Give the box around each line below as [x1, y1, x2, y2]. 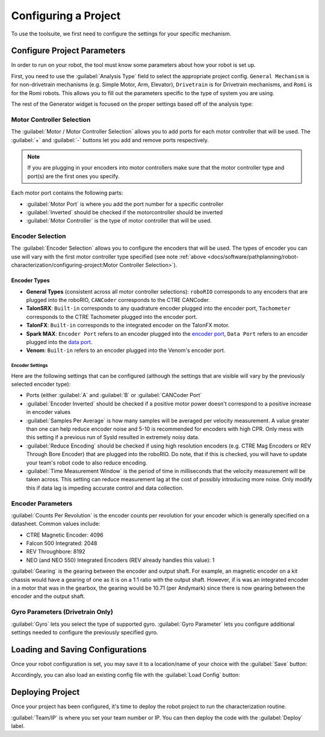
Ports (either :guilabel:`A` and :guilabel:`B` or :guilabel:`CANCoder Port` [26, 392, 202, 399]
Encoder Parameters [11, 499, 73, 508]
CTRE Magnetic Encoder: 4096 [26, 531, 104, 538]
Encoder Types [11, 277, 51, 284]
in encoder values [26, 409, 71, 416]
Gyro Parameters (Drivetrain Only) [11, 608, 114, 616]
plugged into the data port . [26, 338, 93, 345]
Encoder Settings [11, 363, 48, 369]
